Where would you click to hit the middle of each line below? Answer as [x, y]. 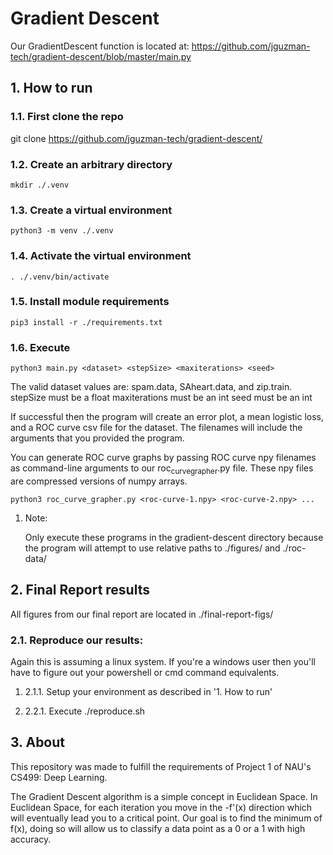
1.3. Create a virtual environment [91, 210]
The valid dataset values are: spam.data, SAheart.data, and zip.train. [151, 387]
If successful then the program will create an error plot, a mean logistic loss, [167, 417]
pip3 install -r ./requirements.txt [86, 322]
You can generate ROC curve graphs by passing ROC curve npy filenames [163, 458]
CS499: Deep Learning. [59, 777]
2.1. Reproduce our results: [77, 640]
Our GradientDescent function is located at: [100, 46]
